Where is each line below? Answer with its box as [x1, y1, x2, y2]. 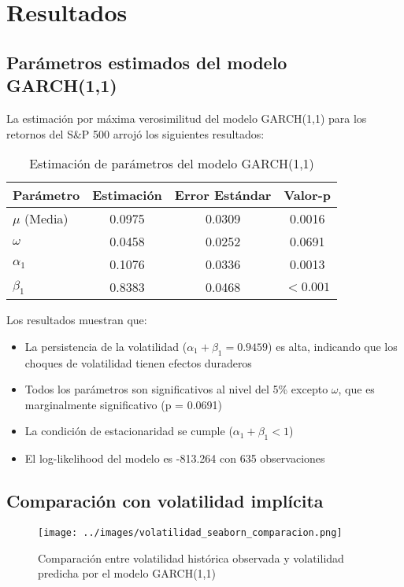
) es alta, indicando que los [268, 338, 398, 354]
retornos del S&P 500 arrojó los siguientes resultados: [6, 125, 265, 142]
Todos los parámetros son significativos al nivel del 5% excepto [24, 381, 328, 397]
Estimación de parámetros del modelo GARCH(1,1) [29, 154, 314, 173]
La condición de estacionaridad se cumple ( [24, 423, 233, 439]
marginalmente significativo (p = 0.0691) [24, 396, 222, 412]
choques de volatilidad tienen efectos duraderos [24, 354, 252, 371]
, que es [338, 381, 375, 397]
